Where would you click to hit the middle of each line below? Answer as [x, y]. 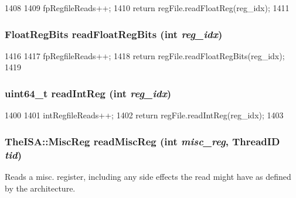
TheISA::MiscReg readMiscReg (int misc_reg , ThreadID [142, 141]
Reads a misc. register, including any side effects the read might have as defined [148, 176]
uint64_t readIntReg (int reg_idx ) [88, 93]
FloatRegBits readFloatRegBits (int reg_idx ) [114, 34]
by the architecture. [40, 188]
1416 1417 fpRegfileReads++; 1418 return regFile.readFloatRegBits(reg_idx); [145, 55]
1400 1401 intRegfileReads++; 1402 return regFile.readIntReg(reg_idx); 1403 [144, 115]
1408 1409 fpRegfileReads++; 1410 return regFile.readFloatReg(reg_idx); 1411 [147, 8]
